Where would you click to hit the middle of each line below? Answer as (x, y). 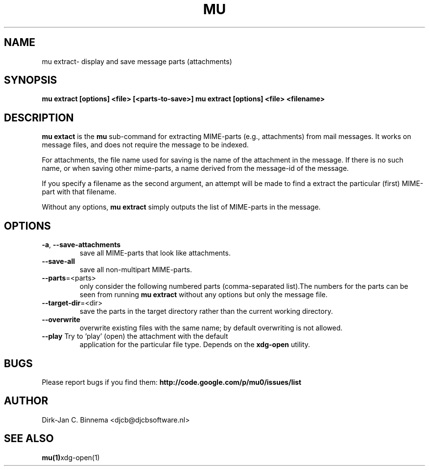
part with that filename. (79, 192)
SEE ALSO (29, 439)
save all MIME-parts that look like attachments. (155, 253)
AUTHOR (26, 401)
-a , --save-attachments (81, 245)
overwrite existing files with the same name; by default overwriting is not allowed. (211, 328)
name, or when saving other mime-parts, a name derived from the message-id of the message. (195, 168)
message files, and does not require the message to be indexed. (145, 145)
